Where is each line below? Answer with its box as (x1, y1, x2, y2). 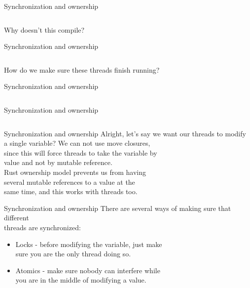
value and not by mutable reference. (4, 157, 112, 167)
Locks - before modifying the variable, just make (15, 239, 162, 249)
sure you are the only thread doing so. (15, 248, 131, 259)
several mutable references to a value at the (4, 176, 135, 187)
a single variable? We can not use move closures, (4, 138, 150, 148)
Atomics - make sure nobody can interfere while (15, 265, 160, 275)
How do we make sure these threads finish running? (4, 64, 160, 75)
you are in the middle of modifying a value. (15, 275, 146, 285)
